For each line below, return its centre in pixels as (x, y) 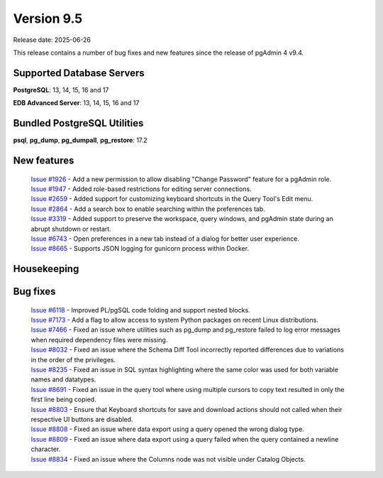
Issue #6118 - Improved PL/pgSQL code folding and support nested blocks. (141, 310)
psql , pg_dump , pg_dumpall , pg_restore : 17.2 (81, 140)
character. (46, 449)
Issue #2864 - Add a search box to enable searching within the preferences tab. (148, 209)
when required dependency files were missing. (99, 340)
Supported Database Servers (79, 73)
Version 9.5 (48, 18)
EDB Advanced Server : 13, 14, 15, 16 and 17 (76, 103)
